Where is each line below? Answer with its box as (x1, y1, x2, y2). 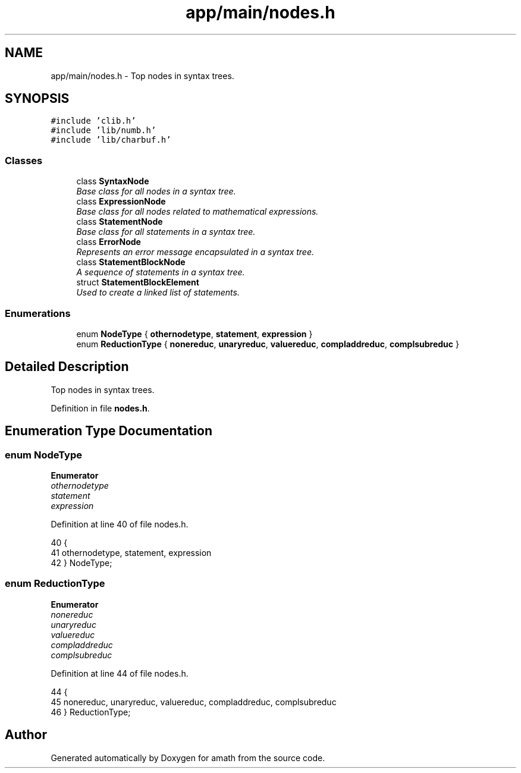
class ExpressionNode (76, 196, 166, 207)
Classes (5, 154, 43, 166)
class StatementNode (76, 216, 163, 227)
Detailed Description (5, 359, 129, 375)
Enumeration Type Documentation (5, 423, 212, 439)
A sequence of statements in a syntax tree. (76, 267, 245, 278)
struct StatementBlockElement (76, 277, 199, 288)
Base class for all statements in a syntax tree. (76, 227, 256, 237)
